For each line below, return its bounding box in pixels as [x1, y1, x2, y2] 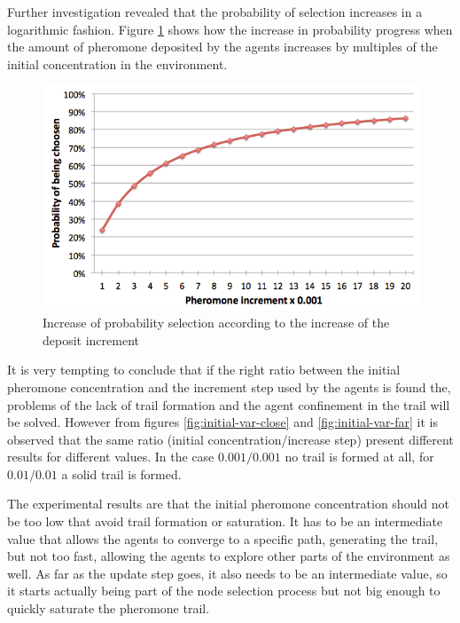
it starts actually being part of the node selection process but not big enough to [7, 581, 441, 600]
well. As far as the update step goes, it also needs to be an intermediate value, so [7, 564, 448, 582]
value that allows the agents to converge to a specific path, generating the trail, [7, 529, 439, 548]
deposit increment [43, 330, 140, 349]
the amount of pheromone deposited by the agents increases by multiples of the [7, 37, 438, 56]
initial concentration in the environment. [7, 54, 228, 73]
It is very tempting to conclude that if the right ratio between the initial [7, 360, 401, 379]
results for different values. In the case [7, 447, 214, 466]
